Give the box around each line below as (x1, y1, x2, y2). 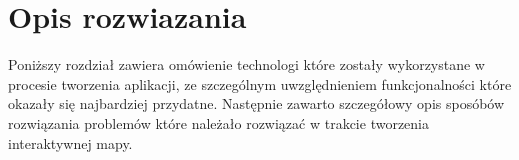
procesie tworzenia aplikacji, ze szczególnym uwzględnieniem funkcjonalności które (8, 73, 512, 94)
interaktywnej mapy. (8, 132, 133, 153)
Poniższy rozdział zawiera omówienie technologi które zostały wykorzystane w (8, 54, 485, 75)
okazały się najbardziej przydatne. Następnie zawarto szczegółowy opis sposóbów (8, 93, 505, 114)
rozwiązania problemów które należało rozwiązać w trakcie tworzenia (8, 112, 429, 133)
